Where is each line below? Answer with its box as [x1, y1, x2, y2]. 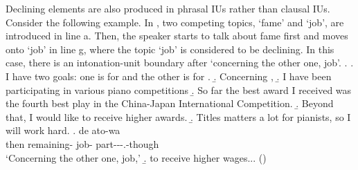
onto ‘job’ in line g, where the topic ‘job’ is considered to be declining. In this [6, 41, 334, 56]
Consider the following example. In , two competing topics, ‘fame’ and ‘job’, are [6, 15, 344, 29]
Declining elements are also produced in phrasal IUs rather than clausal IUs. [6, 1, 330, 15]
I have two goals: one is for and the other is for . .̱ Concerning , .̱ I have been [6, 68, 332, 83]
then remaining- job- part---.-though [6, 136, 159, 151]
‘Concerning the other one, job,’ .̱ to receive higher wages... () [6, 150, 267, 164]
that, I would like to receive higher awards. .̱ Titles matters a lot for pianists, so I [6, 109, 351, 124]
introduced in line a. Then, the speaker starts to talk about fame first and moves [6, 28, 348, 43]
